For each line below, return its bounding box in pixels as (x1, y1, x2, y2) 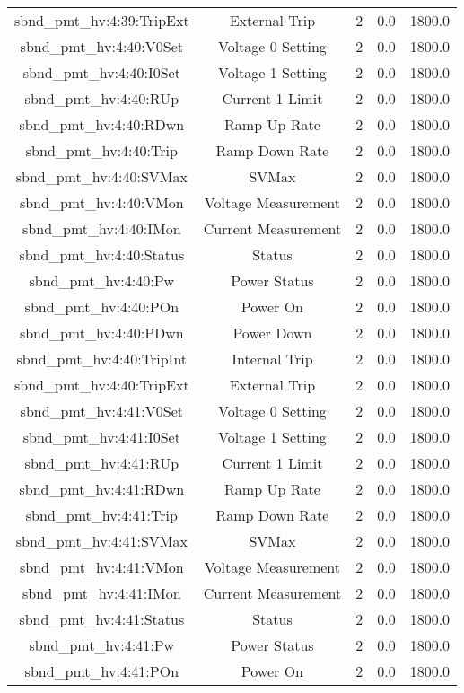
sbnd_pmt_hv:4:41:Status (19, 609, 185, 629)
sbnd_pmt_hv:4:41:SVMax (15, 531, 188, 551)
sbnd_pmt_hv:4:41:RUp (24, 452, 179, 473)
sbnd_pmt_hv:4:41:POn (24, 661, 179, 681)
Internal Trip (232, 348, 313, 369)
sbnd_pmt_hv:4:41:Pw (29, 635, 175, 655)
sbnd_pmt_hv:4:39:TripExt (14, 10, 189, 31)
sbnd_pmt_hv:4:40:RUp (24, 88, 179, 109)
